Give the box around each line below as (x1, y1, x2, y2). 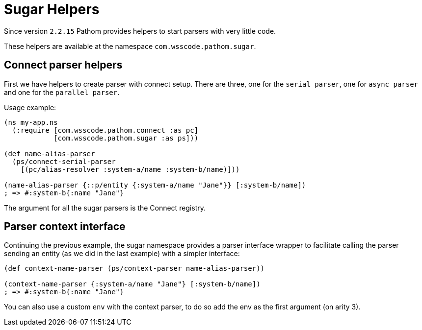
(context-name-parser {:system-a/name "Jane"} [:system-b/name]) (4, 280, 261, 288)
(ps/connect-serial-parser (12, 157, 116, 165)
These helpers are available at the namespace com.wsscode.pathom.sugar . (4, 42, 256, 50)
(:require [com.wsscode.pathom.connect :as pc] (12, 126, 199, 134)
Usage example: (4, 103, 56, 112)
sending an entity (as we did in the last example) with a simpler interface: (4, 249, 240, 258)
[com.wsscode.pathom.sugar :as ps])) (53, 134, 199, 142)
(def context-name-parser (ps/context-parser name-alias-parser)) (4, 264, 265, 273)
